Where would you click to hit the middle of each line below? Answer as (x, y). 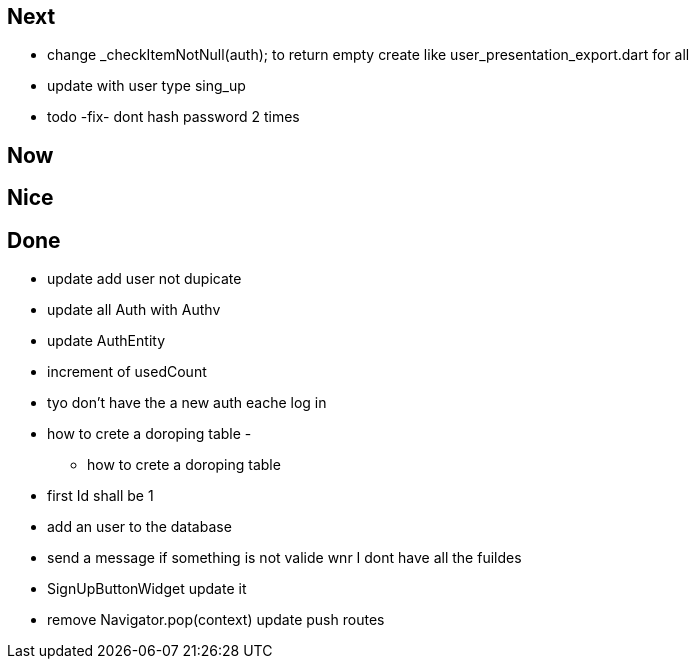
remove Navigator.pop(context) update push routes (216, 620)
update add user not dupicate (144, 279)
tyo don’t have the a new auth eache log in (187, 403)
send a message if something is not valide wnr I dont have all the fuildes (284, 558)
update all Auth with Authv (134, 310)
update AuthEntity (106, 341)
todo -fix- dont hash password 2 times (173, 117)
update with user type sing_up (146, 86)
